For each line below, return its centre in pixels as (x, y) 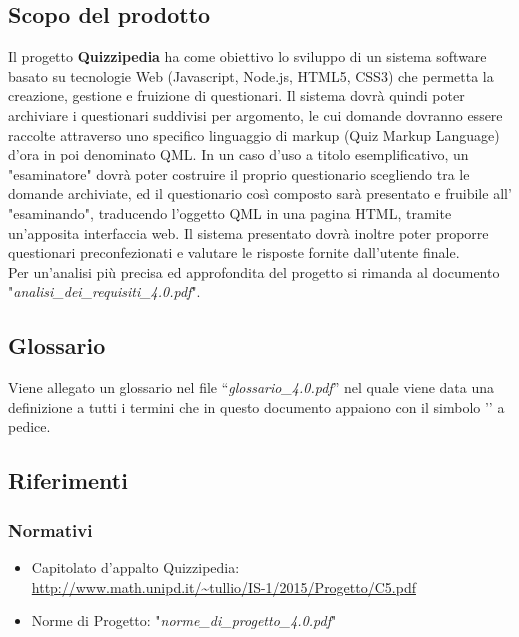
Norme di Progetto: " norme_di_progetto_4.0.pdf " (184, 620)
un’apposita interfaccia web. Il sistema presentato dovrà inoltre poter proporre (248, 232)
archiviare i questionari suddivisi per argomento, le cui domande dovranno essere (255, 114)
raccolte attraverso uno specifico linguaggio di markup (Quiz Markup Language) (254, 134)
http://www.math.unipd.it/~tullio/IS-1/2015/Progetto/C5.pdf (223, 586)
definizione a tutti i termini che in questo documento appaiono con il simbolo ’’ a (256, 406)
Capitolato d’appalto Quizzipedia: (135, 566)
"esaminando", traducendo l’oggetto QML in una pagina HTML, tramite (230, 212)
